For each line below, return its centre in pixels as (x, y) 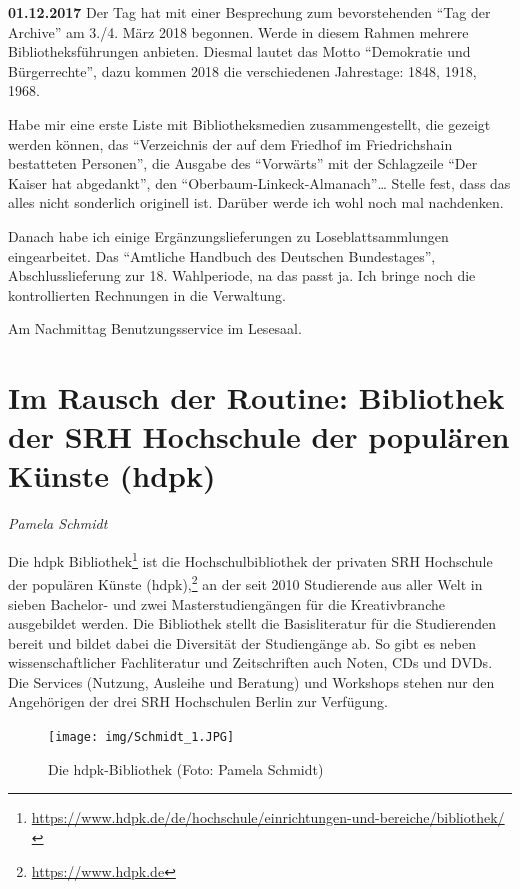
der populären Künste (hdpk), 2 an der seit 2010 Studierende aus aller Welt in (245, 582)
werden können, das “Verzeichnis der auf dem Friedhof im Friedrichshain (230, 143)
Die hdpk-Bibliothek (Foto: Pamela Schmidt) (186, 768)
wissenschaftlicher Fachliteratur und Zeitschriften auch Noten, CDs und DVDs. (250, 662)
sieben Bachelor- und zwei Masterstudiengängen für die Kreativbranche (226, 603)
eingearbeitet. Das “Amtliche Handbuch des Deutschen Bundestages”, (222, 255)
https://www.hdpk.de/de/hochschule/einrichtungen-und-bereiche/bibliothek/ (268, 817)
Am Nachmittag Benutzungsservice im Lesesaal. (155, 328)
